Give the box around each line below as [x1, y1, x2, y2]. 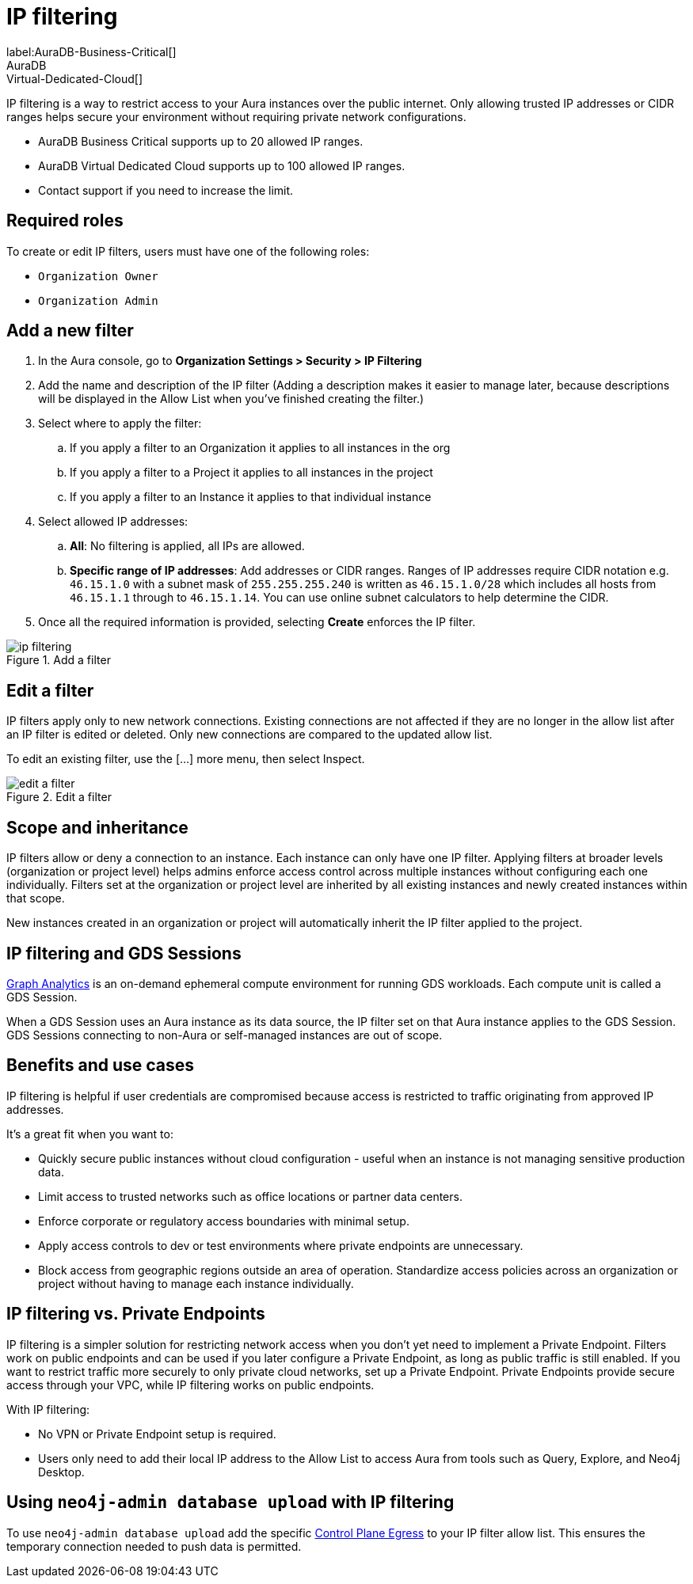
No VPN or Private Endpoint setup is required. [38, 1426, 276, 1441]
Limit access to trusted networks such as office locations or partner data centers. [38, 1189, 463, 1203]
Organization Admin [38, 294, 158, 307]
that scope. [6, 891, 65, 906]
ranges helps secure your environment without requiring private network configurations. [6, 109, 466, 123]
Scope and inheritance [6, 817, 188, 838]
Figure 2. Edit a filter [6, 790, 112, 804]
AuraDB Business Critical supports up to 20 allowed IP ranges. [38, 134, 364, 148]
